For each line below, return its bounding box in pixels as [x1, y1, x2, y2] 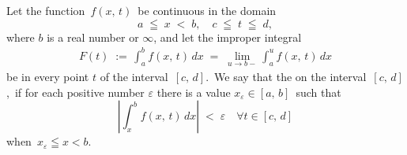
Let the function [6, 2, 85, 18]
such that [296, 83, 341, 100]
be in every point [6, 68, 89, 84]
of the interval [100, 68, 168, 84]
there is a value [156, 83, 231, 100]
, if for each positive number [6, 83, 145, 100]
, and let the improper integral [153, 28, 302, 45]
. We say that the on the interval [205, 68, 367, 84]
